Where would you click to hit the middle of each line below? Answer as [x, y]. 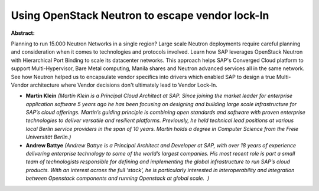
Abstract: [23, 33]
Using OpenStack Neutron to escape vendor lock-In [140, 15]
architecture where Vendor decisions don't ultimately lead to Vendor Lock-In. [124, 85]
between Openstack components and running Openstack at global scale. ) [118, 178]
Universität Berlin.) [48, 137]
